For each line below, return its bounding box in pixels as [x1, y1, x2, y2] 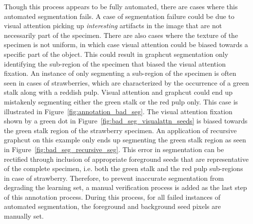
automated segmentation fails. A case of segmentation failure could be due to [4, 11, 234, 21]
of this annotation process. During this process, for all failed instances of [4, 191, 220, 202]
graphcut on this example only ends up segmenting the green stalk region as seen [4, 135, 246, 145]
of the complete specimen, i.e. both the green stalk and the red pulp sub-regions [4, 163, 243, 173]
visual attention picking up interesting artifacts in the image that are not [4, 20, 222, 31]
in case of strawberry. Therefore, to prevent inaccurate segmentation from [4, 172, 224, 183]
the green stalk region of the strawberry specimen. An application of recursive [4, 125, 237, 135]
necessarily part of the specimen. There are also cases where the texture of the [4, 30, 238, 40]
